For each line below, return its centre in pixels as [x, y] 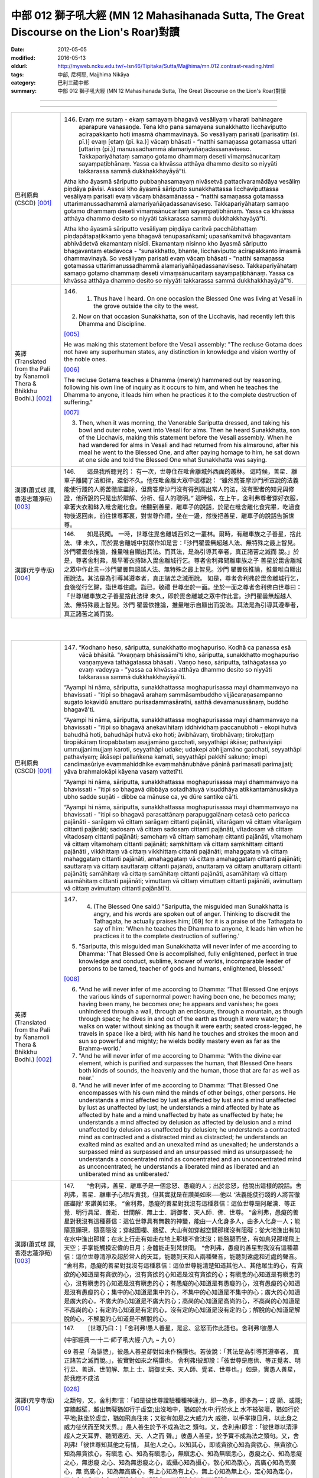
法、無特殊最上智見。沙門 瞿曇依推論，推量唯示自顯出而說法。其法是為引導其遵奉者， [183, 605]
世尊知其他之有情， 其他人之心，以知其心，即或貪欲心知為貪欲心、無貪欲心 [193, 1445]
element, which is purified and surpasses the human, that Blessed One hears [185, 1063]
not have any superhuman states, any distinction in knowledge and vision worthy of [180, 352]
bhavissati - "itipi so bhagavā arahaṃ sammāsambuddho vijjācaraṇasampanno [173, 695]
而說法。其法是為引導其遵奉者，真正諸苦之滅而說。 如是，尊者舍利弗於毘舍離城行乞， [183, 578]
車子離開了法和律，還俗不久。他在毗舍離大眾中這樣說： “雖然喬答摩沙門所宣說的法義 [181, 480]
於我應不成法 [82, 1379]
